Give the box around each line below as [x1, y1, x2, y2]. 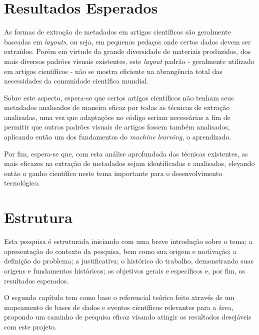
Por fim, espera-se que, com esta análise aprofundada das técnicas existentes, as [4, 148, 248, 158]
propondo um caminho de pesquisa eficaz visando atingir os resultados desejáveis [4, 311, 251, 322]
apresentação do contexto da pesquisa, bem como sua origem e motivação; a [4, 245, 237, 256]
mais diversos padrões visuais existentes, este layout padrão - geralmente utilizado [4, 55, 254, 66]
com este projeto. [4, 321, 57, 331]
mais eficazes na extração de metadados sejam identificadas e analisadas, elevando [4, 158, 255, 168]
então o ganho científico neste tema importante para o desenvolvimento [4, 167, 222, 178]
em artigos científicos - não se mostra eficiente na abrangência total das [4, 65, 222, 76]
